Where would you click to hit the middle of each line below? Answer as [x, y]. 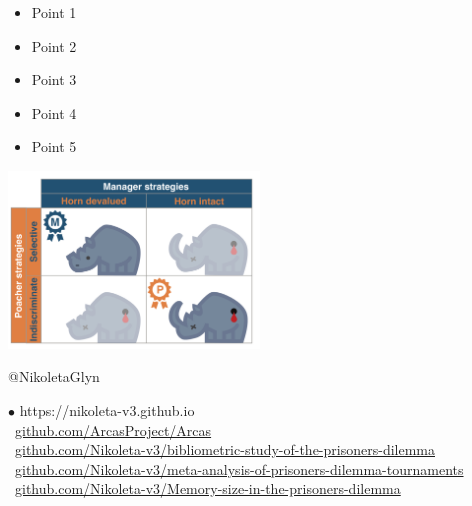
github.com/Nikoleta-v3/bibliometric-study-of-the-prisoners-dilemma [225, 449]
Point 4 [54, 112]
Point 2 [54, 45]
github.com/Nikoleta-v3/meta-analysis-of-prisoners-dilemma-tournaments [239, 468]
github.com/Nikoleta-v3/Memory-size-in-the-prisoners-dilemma [208, 488]
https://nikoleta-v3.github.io [107, 410]
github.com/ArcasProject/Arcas [113, 429]
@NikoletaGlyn [54, 376]
